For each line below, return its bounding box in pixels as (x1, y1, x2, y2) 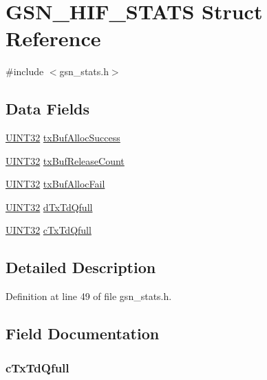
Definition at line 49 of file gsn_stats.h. (6, 289, 172, 303)
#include (6, 64, 44, 79)
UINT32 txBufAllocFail (6, 177, 105, 191)
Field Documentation (6, 323, 160, 344)
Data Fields (6, 98, 90, 119)
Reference (6, 24, 101, 52)
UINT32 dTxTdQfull (6, 199, 93, 214)
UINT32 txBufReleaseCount (6, 153, 125, 168)
